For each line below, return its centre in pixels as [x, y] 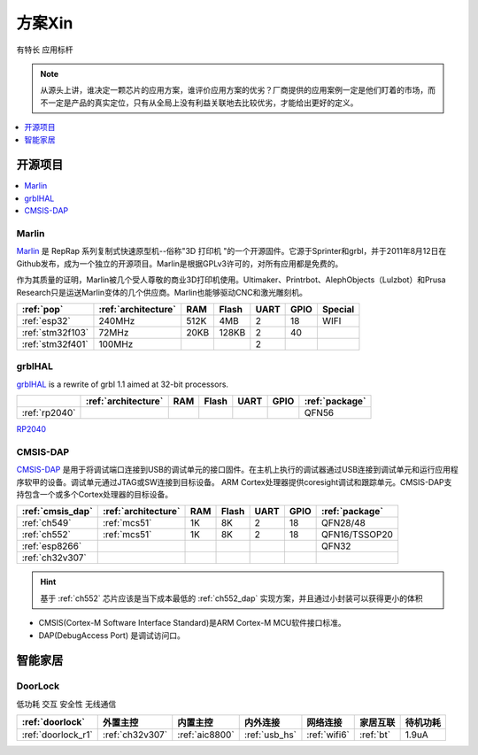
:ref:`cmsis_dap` [57, 512]
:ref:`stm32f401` [55, 343]
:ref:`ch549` [46, 523]
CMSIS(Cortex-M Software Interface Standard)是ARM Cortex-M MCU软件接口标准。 [193, 623]
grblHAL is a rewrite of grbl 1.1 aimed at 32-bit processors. [123, 384]
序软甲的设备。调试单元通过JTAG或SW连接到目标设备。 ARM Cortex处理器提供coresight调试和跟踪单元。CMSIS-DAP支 [234, 482]
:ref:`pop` [42, 309]
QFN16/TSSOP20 [357, 535]
